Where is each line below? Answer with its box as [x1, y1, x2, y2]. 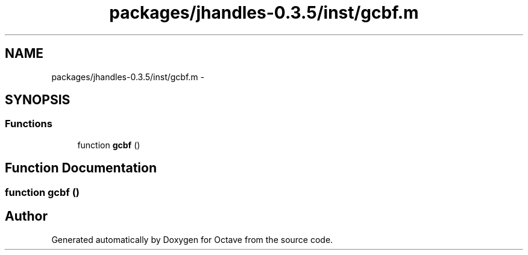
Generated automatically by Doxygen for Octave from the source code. [51, 234, 333, 245]
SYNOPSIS [5, 92, 71, 108]
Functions [5, 118, 52, 130]
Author [5, 209, 48, 224]
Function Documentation [5, 160, 157, 176]
